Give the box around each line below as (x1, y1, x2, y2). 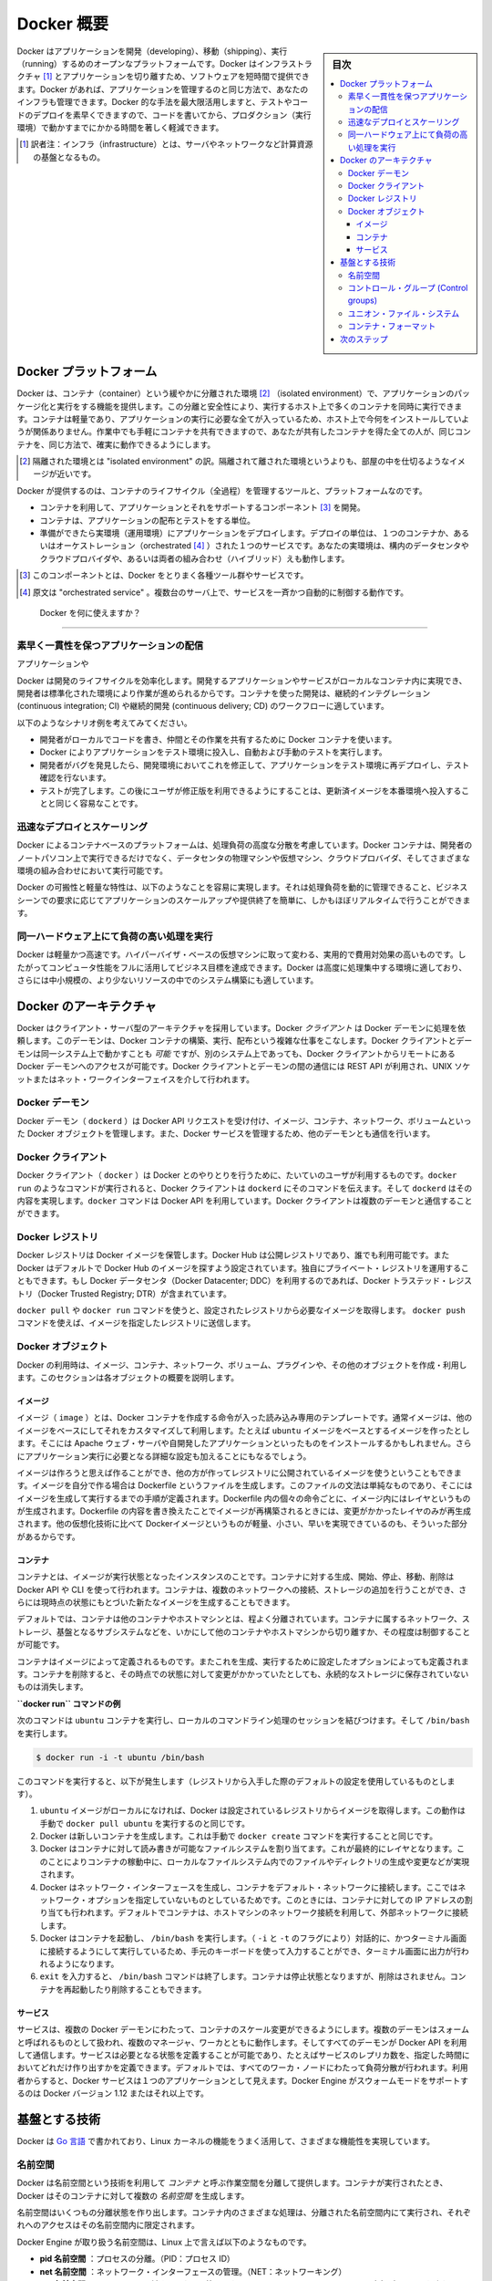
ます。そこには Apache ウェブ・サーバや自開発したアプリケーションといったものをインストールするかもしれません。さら (16, 1438, 473, 1449)
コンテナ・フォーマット (347, 320, 436, 332)
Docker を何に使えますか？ (39, 607, 141, 618)
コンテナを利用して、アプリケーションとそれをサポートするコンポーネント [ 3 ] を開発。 (39, 502, 365, 513)
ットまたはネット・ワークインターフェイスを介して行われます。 (16, 1073, 255, 1085)
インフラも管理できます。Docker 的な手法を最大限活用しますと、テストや (16, 97, 292, 108)
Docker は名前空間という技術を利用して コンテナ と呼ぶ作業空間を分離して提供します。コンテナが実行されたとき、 (16, 2177, 448, 2189)
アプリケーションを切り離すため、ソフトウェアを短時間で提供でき (62, 71, 310, 82)
